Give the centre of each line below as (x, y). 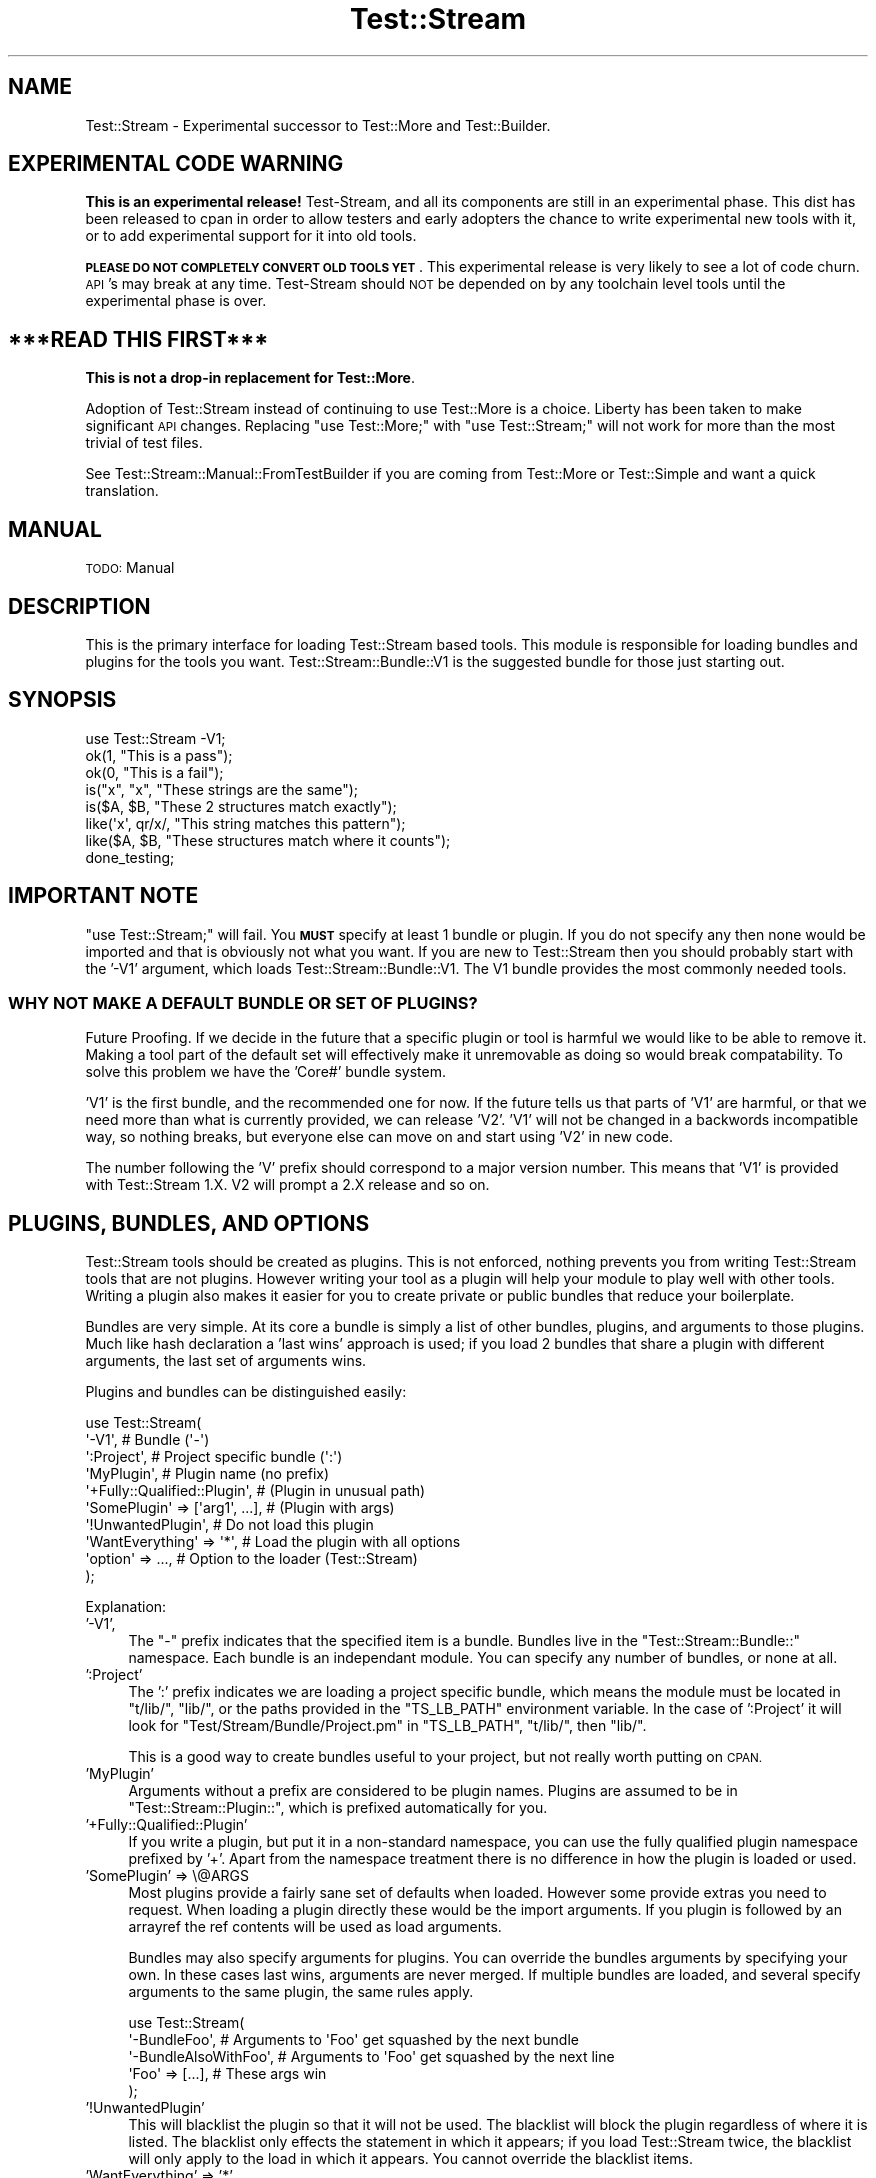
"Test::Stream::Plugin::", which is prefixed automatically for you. (338, 1808)
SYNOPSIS (62, 700)
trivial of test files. (144, 443)
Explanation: (126, 1607)
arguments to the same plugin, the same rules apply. (301, 1992)
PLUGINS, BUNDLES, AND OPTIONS (189, 1223)
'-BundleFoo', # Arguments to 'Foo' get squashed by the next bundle (353, 2040)
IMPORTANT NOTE (103, 896)
